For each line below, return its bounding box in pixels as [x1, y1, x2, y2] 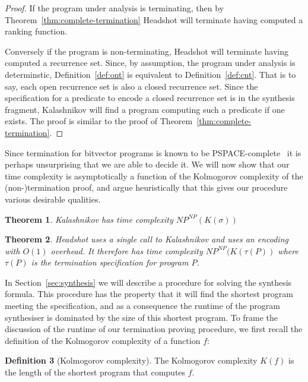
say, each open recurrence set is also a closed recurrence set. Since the [5, 80, 258, 92]
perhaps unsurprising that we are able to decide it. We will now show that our [5, 158, 290, 171]
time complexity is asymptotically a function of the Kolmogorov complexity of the [5, 169, 303, 182]
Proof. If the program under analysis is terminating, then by [5, 2, 224, 14]
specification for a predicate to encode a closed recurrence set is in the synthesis [5, 91, 295, 104]
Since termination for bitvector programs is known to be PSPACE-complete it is [5, 146, 301, 159]
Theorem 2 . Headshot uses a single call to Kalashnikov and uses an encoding [5, 233, 288, 245]
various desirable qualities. [5, 192, 101, 205]
